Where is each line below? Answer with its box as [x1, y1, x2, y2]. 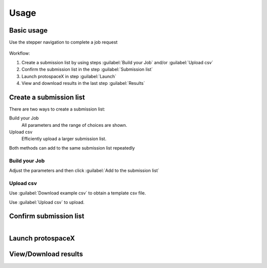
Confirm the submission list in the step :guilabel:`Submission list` [21, 67, 153, 73]
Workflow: [9, 50, 30, 56]
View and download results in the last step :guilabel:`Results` [21, 80, 145, 86]
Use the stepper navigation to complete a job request [9, 39, 118, 45]
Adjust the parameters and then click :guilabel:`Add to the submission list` [9, 168, 159, 174]
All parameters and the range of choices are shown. [21, 122, 128, 128]
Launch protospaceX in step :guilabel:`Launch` [21, 73, 117, 79]
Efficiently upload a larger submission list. [21, 136, 106, 142]
